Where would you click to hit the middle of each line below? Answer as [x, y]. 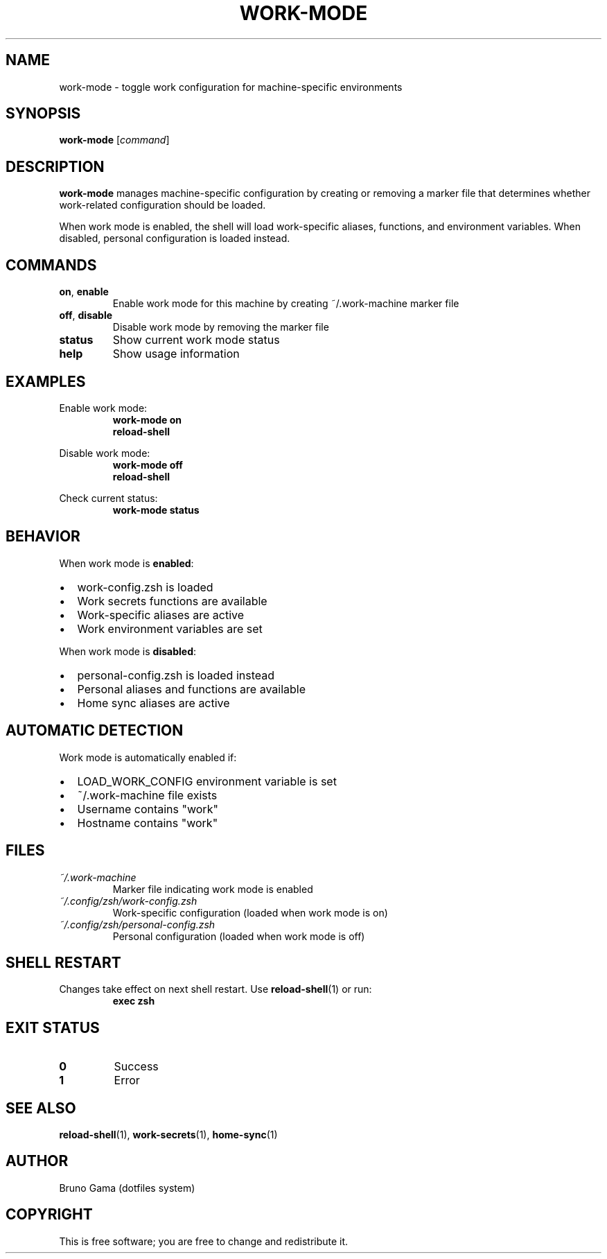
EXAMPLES [46, 381]
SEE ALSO [41, 1108]
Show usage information [176, 354]
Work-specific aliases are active [161, 615]
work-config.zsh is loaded [145, 587]
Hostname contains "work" [148, 823]
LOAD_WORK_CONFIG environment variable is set [207, 781]
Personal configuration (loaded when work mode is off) [239, 936]
